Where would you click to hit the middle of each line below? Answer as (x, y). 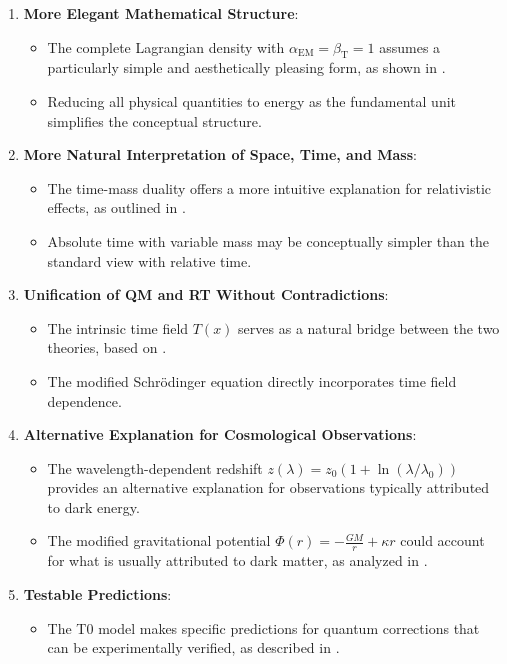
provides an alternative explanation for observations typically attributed (268, 487)
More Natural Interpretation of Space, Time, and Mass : (220, 154)
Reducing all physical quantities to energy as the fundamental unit (252, 100)
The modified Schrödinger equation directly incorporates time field (252, 380)
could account (442, 540)
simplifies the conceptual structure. (154, 120)
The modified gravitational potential (159, 540)
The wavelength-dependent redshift (155, 467)
